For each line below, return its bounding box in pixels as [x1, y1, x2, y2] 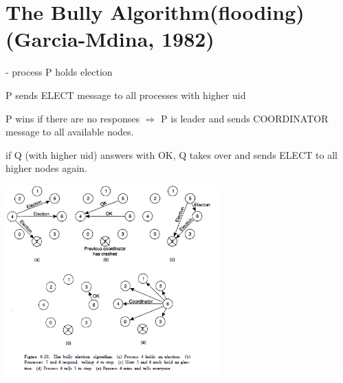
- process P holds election [5, 65, 113, 79]
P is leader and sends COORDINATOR [161, 111, 329, 125]
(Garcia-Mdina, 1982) [5, 25, 214, 53]
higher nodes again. [5, 161, 87, 175]
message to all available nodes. [5, 124, 134, 139]
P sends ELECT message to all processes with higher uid [5, 87, 246, 102]
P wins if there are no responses [5, 111, 140, 125]
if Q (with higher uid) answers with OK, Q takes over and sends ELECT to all [5, 147, 338, 162]
